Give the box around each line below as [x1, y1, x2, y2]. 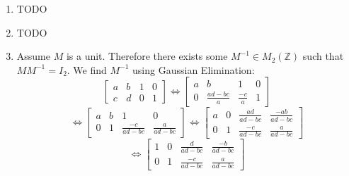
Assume [16, 49, 50, 63]
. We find [67, 62, 107, 77]
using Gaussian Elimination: [132, 62, 255, 77]
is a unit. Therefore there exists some [66, 49, 228, 63]
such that [302, 49, 344, 63]
